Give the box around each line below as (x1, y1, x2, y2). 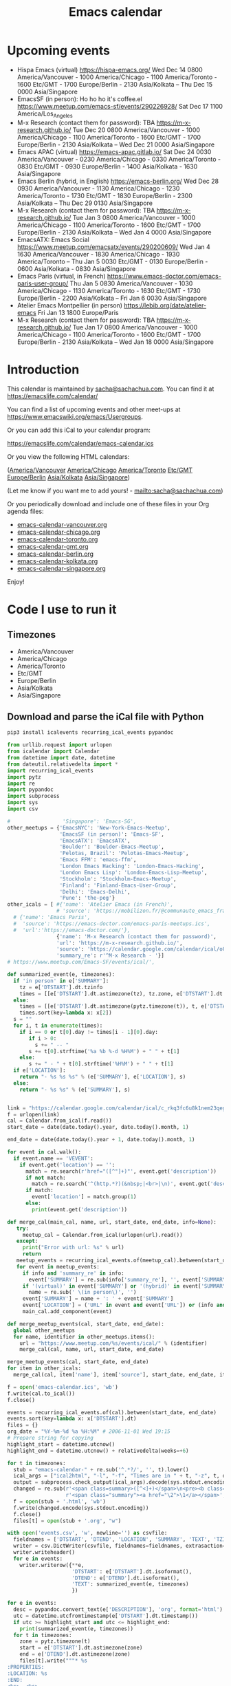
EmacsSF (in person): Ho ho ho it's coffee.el (16, 94, 142, 103)
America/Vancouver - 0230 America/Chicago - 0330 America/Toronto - (16, 155, 221, 163)
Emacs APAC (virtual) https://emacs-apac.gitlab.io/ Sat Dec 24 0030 (16, 147, 212, 155)
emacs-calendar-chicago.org (16, 528, 101, 536)
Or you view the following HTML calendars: (7, 452, 130, 461)
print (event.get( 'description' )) (32, 1206, 128, 1213)
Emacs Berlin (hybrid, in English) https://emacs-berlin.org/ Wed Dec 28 (16, 177, 219, 185)
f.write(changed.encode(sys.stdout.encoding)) (13, 1504, 149, 1511)
